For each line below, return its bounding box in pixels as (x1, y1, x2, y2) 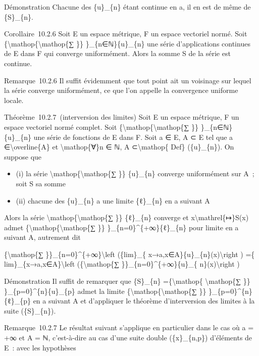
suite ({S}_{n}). (4, 305, 56, 316)
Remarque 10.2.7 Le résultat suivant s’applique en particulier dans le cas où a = (4, 322, 254, 333)
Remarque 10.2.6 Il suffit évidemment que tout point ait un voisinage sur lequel (4, 75, 251, 85)
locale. (4, 94, 24, 105)
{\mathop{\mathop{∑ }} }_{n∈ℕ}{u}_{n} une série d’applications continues (4, 38, 250, 48)
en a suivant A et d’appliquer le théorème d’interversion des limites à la (33, 295, 255, 306)
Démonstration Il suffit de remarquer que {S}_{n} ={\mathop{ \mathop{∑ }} (4, 276, 250, 286)
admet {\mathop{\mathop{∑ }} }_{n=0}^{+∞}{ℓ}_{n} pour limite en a (4, 222, 239, 232)
